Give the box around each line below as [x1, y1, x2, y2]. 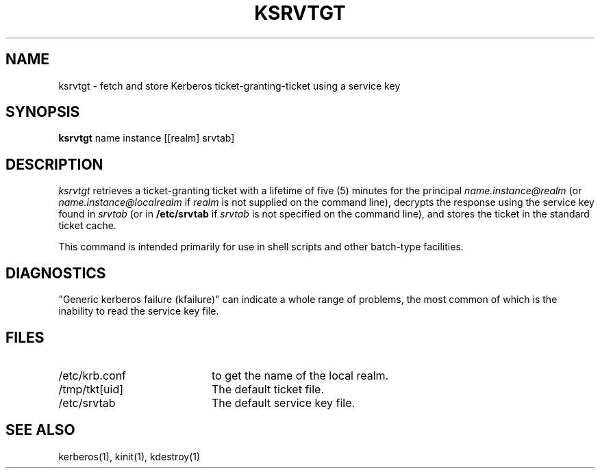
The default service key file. [211, 395, 355, 410]
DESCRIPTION [5, 155, 103, 173]
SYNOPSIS [5, 103, 80, 121]
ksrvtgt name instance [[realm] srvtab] [58, 132, 235, 144]
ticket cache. [58, 220, 116, 232]
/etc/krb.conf [58, 368, 127, 382]
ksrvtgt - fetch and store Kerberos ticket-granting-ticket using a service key [58, 79, 401, 92]
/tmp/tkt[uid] [58, 382, 124, 396]
